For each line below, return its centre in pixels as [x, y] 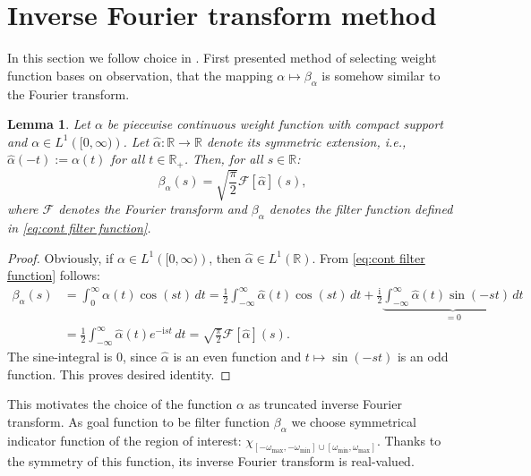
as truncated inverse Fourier [325, 404]
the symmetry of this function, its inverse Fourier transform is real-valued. [211, 461]
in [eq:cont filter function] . [79, 228]
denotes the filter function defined [361, 209]
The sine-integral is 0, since [82, 356]
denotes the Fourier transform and [153, 209]
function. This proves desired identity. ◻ [119, 374]
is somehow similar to [381, 75]
